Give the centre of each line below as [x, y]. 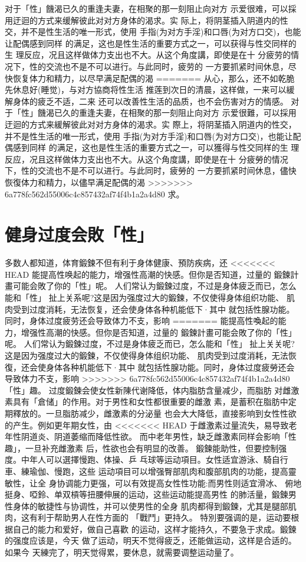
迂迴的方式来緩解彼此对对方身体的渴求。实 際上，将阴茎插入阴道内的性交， [151, 124]
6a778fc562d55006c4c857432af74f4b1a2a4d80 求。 [95, 194]
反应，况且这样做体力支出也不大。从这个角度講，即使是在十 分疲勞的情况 [147, 159]
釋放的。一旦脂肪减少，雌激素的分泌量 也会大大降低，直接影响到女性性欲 [154, 413]
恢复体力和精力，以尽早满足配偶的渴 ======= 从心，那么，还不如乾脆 [154, 78]
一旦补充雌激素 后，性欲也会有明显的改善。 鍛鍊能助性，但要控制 [152, 448]
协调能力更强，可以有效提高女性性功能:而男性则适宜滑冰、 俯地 [179, 483]
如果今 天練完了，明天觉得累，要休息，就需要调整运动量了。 [122, 552]
